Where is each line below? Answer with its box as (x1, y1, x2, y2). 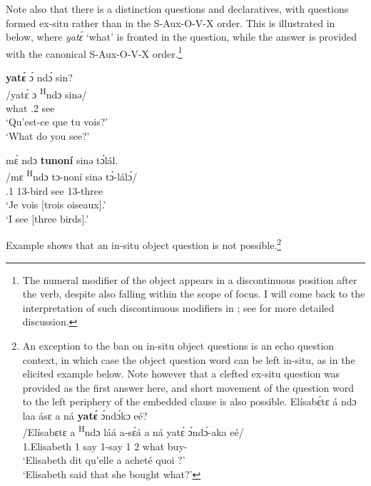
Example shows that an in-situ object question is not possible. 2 (6, 236, 282, 252)
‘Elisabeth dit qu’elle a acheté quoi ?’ (22, 452, 185, 467)
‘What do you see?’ (6, 128, 90, 143)
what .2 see (6, 100, 55, 115)
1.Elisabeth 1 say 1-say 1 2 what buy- (22, 438, 188, 453)
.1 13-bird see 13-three (6, 183, 103, 198)
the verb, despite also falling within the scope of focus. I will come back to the (22, 286, 365, 301)
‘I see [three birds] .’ (6, 211, 89, 226)
